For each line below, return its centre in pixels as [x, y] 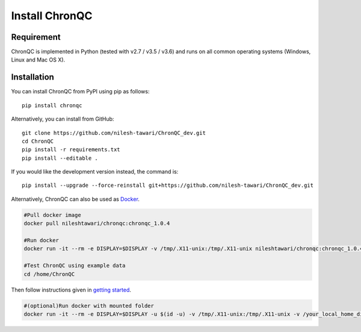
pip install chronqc [52, 105]
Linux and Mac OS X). [38, 60]
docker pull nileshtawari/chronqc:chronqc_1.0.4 [97, 224]
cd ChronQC [38, 141]
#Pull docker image [52, 215]
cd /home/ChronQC [49, 274]
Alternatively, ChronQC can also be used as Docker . [75, 199]
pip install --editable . [60, 158]
